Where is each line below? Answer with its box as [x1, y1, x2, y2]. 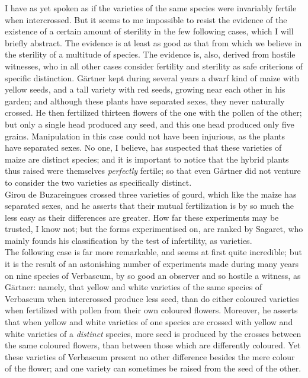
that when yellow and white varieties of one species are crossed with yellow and [5, 316, 293, 328]
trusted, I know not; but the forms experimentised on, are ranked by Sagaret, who [5, 223, 303, 235]
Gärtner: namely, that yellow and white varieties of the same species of [5, 281, 262, 293]
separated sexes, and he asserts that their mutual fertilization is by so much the [5, 199, 294, 212]
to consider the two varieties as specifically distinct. [5, 176, 192, 188]
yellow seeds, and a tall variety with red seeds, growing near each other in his [5, 83, 285, 96]
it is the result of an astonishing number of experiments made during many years [5, 258, 299, 270]
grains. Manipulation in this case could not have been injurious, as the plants [5, 129, 285, 142]
